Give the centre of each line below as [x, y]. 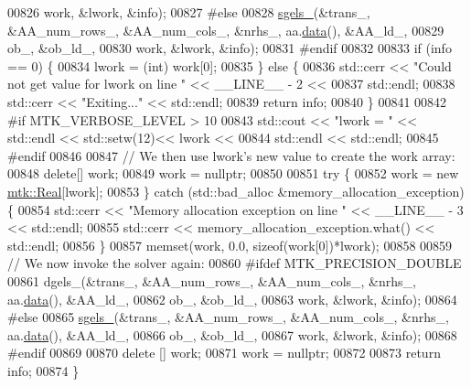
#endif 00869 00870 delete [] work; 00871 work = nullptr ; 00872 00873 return [224, 353]
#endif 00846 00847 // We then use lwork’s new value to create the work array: [231, 155]
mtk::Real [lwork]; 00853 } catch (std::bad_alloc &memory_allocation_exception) [236, 191]
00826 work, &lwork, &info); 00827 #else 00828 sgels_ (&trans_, [189, 12]
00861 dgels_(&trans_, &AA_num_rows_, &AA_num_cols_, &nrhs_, [212, 280]
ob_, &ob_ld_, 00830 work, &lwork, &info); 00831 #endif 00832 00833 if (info [230, 48]
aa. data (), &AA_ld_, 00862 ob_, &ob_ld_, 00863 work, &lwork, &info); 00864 [232, 299]
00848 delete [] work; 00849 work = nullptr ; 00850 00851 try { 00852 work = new [233, 173]
